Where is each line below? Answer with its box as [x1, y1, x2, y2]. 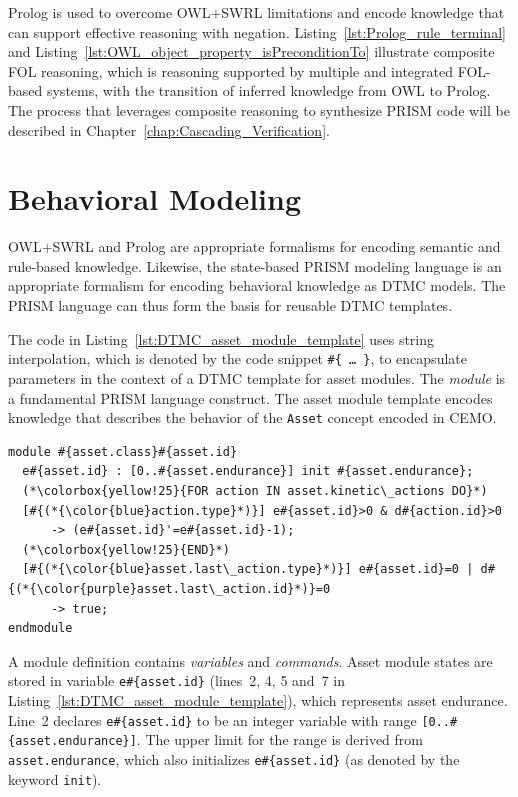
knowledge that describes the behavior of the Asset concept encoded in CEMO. [8, 407, 497, 428]
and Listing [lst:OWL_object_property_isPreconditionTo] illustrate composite [8, 41, 495, 62]
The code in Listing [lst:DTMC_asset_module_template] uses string [8, 328, 435, 349]
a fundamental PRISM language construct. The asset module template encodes [8, 387, 493, 408]
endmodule [8, 621, 73, 636]
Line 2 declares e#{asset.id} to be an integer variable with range [8, 709, 417, 730]
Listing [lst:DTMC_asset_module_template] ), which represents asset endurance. [8, 689, 508, 710]
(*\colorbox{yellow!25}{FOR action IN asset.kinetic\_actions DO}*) [22, 483, 488, 498]
